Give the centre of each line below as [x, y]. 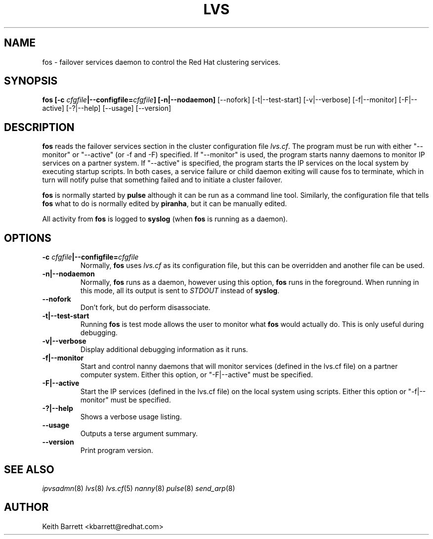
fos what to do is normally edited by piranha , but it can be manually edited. [165, 204]
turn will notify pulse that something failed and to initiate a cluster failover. [162, 180]
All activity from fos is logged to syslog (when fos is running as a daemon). [165, 219]
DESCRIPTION [39, 127]
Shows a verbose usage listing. [131, 417]
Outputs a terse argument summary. [139, 434]
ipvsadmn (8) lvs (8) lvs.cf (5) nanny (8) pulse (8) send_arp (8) [139, 488]
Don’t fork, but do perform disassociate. [145, 308]
